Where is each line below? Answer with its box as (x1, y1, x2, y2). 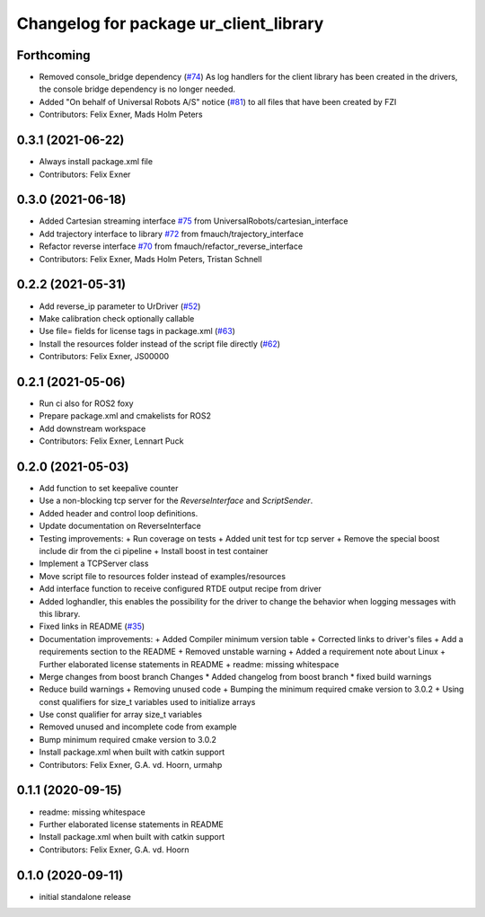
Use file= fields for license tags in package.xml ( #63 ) (39, 326, 235, 337)
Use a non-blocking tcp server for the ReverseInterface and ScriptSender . (39, 495, 313, 507)
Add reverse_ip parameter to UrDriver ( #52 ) (39, 301, 201, 312)
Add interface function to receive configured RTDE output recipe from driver (39, 584, 322, 595)
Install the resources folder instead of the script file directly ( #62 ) (39, 338, 281, 349)
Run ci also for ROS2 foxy (39, 398, 134, 409)
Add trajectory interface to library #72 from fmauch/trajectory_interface (39, 228, 304, 239)
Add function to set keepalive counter (39, 483, 179, 494)
